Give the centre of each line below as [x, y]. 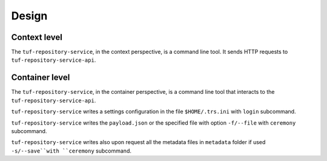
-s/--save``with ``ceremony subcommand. [71, 151]
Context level [37, 37]
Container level [41, 78]
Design [29, 16]
